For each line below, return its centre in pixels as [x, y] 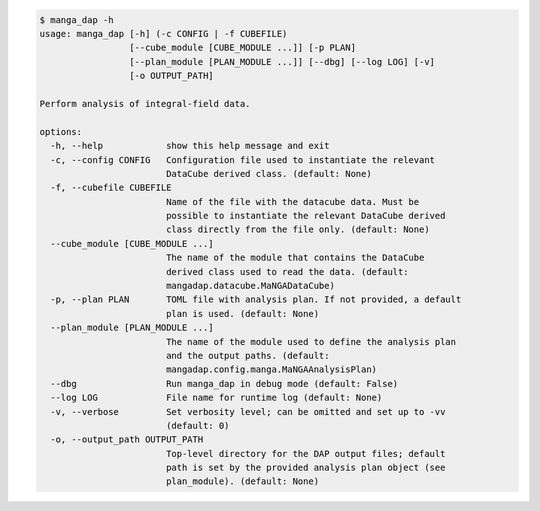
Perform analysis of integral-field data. [145, 103]
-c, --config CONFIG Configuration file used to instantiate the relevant [242, 159]
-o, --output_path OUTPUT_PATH [127, 439]
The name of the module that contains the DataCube [295, 258]
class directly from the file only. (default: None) [297, 229]
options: [61, 131]
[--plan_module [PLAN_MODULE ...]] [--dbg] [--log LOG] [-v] [281, 61]
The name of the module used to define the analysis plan [311, 341]
